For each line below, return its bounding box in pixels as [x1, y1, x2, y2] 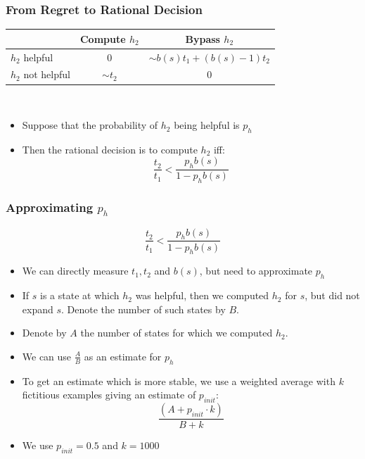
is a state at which [40, 288, 120, 303]
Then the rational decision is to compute [22, 142, 198, 156]
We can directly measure [22, 263, 129, 278]
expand [22, 301, 53, 316]
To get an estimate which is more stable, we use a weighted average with [22, 373, 335, 388]
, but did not [305, 288, 360, 303]
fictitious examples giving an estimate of [22, 387, 196, 402]
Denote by [22, 325, 67, 340]
